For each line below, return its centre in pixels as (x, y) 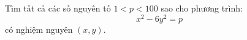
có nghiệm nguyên (39, 29)
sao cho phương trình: (202, 8)
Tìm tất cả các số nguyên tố (58, 8)
